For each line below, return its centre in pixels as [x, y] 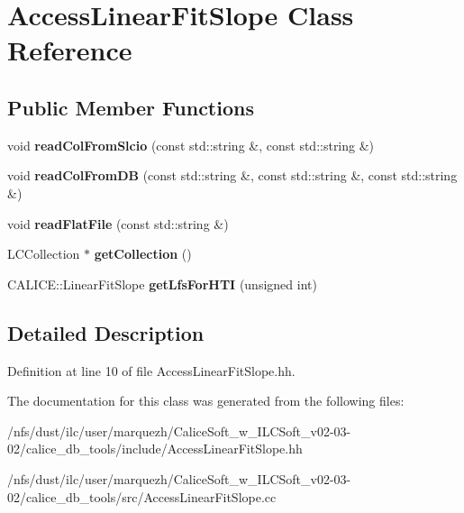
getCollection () [143, 254]
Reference [70, 50]
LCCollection [44, 254]
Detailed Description [106, 332]
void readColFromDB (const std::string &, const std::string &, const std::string [232, 175]
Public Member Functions [131, 107]
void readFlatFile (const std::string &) [118, 223]
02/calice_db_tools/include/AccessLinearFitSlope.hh [155, 449]
